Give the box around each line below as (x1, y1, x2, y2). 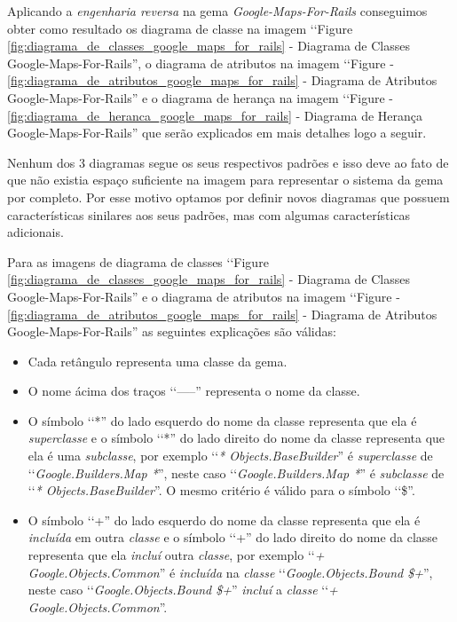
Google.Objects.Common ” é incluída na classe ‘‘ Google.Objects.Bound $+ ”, (28, 563, 433, 581)
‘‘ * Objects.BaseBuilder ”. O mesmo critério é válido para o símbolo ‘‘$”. (28, 481, 415, 500)
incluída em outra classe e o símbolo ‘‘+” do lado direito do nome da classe (28, 528, 438, 547)
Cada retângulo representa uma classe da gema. (28, 351, 288, 370)
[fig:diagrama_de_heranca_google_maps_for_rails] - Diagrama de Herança (7, 106, 423, 124)
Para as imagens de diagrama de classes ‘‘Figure (7, 252, 269, 271)
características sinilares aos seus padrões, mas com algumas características (7, 205, 411, 224)
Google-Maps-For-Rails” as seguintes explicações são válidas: (7, 322, 336, 341)
